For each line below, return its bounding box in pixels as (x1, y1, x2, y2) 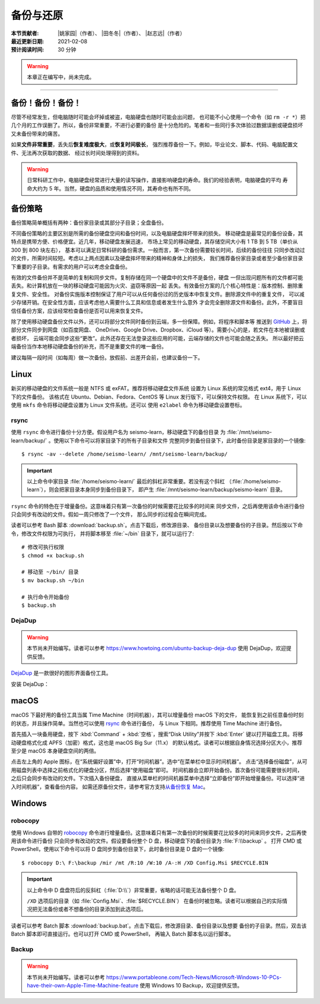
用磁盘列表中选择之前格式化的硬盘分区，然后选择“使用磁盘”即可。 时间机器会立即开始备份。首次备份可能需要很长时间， (11, 766, 303, 773)
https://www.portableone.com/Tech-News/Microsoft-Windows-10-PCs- (105, 973, 282, 981)
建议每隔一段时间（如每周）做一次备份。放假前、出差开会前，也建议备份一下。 (11, 353, 203, 361)
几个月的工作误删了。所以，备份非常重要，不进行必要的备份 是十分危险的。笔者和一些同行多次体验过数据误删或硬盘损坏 (11, 122, 303, 129)
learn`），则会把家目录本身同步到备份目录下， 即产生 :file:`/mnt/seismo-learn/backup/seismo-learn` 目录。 (27, 486, 286, 493)
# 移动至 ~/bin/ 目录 (21, 569, 79, 575)
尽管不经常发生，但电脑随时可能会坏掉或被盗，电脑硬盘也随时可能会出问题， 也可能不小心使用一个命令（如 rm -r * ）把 (11, 113, 306, 121)
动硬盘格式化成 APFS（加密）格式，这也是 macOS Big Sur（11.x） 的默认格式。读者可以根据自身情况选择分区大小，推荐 (11, 739, 303, 746)
